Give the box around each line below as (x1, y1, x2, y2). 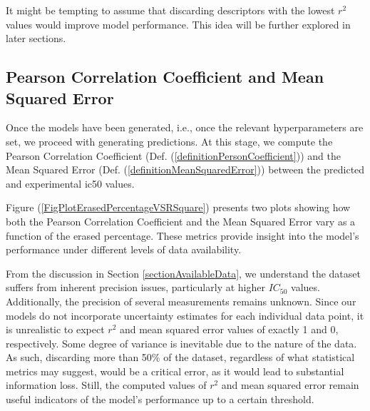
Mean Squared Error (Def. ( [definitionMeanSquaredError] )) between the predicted (6, 162, 365, 177)
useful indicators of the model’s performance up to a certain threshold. (6, 392, 314, 407)
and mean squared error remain (221, 377, 359, 392)
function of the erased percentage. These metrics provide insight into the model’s (6, 228, 359, 243)
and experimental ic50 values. (6, 176, 135, 191)
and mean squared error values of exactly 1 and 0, (119, 322, 339, 337)
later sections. (6, 31, 66, 46)
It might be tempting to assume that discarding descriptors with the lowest (6, 3, 335, 17)
